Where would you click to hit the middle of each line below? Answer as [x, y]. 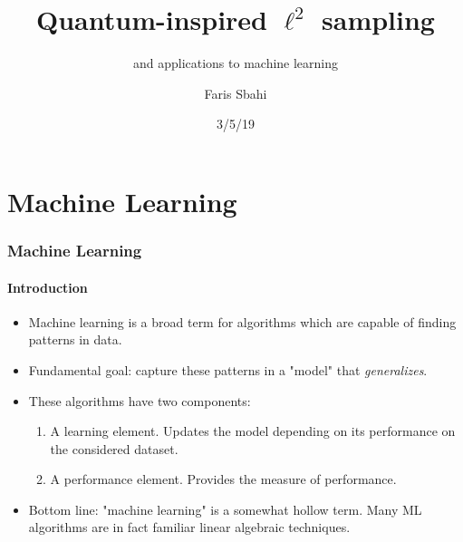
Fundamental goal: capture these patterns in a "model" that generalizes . [228, 369]
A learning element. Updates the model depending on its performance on [253, 431]
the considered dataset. [114, 448]
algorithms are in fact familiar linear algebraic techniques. [189, 527]
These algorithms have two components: [140, 400]
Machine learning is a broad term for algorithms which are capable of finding [242, 321]
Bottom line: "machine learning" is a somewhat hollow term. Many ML [225, 509]
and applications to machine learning [236, 63]
